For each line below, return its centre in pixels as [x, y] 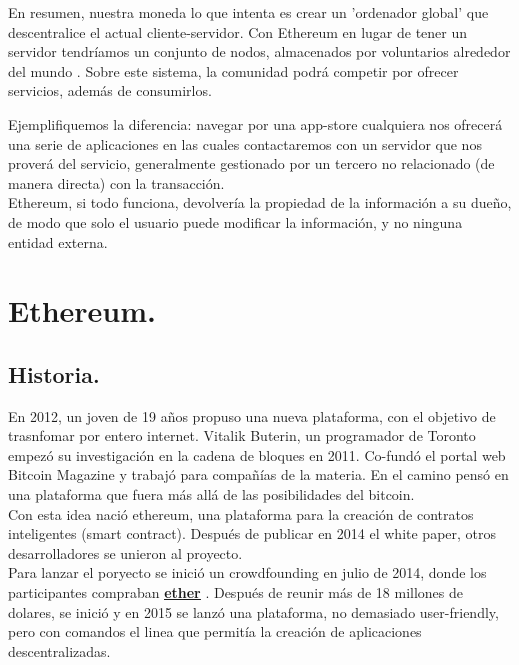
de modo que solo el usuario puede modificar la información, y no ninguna [235, 221]
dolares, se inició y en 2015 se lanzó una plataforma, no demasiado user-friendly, [253, 611]
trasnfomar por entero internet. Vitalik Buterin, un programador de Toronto [242, 435]
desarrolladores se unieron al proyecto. [125, 552]
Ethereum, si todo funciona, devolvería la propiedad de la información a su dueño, [260, 202]
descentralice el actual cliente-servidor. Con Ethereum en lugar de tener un [238, 31]
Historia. [54, 373]
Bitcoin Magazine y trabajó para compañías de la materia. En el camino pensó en [258, 474]
